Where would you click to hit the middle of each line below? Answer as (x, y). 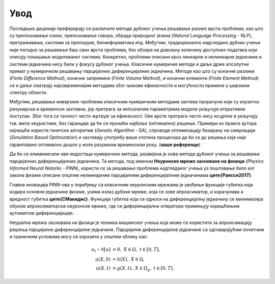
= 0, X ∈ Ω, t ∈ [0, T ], (136, 249)
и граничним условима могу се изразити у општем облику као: (79, 237)
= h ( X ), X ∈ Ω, (128, 259)
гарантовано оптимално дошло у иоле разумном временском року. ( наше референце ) (105, 145)
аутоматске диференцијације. (42, 213)
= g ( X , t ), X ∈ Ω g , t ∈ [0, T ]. (143, 269)
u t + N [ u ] (101, 250)
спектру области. (29, 93)
